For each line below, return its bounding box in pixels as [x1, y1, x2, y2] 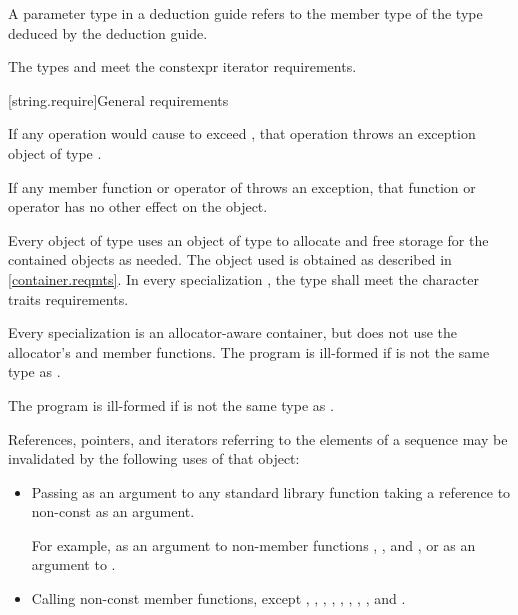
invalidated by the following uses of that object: [8, 448, 300, 469]
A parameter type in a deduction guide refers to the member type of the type [8, 3, 483, 23]
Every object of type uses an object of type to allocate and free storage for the [8, 229, 489, 250]
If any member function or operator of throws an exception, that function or [8, 176, 476, 197]
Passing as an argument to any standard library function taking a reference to [31, 481, 511, 502]
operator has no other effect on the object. [8, 196, 268, 217]
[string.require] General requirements [8, 89, 229, 110]
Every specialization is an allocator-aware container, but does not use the [8, 322, 458, 343]
